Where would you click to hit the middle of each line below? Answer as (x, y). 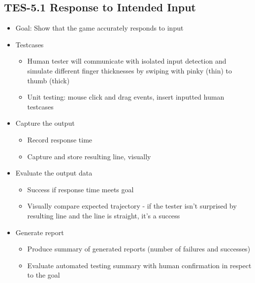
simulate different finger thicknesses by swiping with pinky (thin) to (130, 70)
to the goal (44, 275)
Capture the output (45, 123)
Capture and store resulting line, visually (89, 156)
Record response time (60, 139)
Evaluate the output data (54, 173)
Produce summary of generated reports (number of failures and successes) (139, 249)
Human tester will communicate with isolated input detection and (127, 61)
